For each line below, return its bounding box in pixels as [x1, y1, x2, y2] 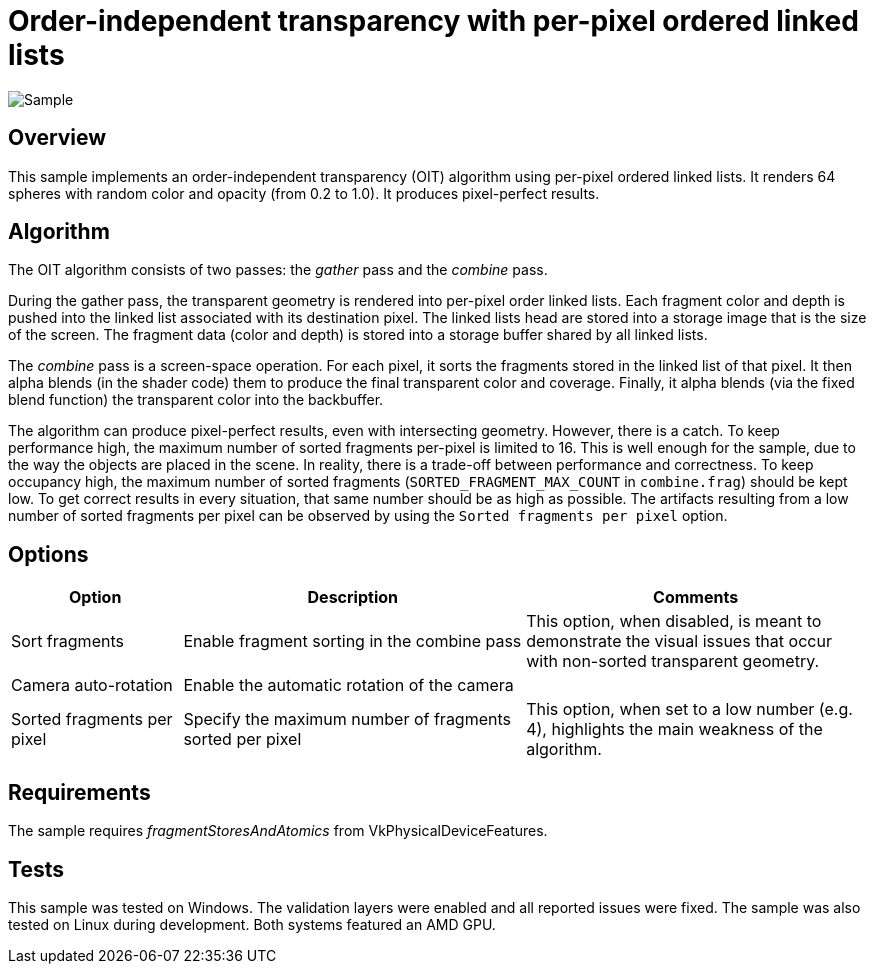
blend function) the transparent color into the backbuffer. [8, 391, 384, 409]
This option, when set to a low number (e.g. [526, 699, 853, 720]
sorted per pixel [183, 729, 302, 750]
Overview [8, 125, 107, 151]
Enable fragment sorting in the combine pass [183, 631, 522, 652]
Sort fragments [11, 631, 124, 652]
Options [8, 541, 89, 567]
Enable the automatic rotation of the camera [183, 675, 514, 696]
